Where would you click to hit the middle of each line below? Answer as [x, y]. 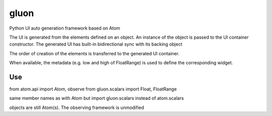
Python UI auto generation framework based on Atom [65, 28]
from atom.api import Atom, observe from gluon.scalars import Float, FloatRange [93, 89]
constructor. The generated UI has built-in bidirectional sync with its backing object [96, 44]
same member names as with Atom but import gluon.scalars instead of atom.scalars [96, 98]
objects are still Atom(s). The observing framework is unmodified [77, 107]
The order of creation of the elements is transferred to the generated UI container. [94, 53]
